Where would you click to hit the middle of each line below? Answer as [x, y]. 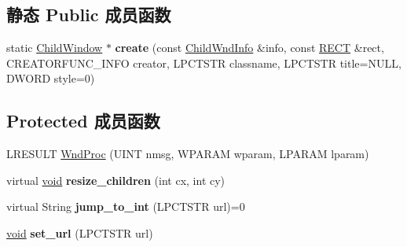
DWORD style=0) [51, 78]
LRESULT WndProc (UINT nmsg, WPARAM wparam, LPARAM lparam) [188, 154]
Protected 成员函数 [83, 121]
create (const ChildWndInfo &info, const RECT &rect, [249, 48]
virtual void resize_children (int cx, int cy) [116, 180]
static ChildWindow [55, 48]
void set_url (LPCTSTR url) [80, 232]
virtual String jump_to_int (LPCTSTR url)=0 [126, 206]
